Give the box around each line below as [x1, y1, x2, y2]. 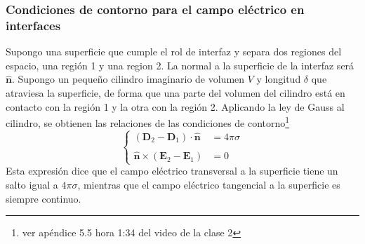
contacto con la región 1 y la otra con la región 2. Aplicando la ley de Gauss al [6, 99, 345, 114]
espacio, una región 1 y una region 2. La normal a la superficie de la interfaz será [6, 57, 354, 72]
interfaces [6, 16, 61, 34]
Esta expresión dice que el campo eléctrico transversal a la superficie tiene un [6, 163, 338, 178]
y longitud [256, 72, 301, 86]
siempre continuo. [6, 191, 81, 205]
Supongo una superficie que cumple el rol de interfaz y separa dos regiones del [6, 44, 342, 59]
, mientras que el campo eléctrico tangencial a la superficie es [77, 177, 340, 191]
